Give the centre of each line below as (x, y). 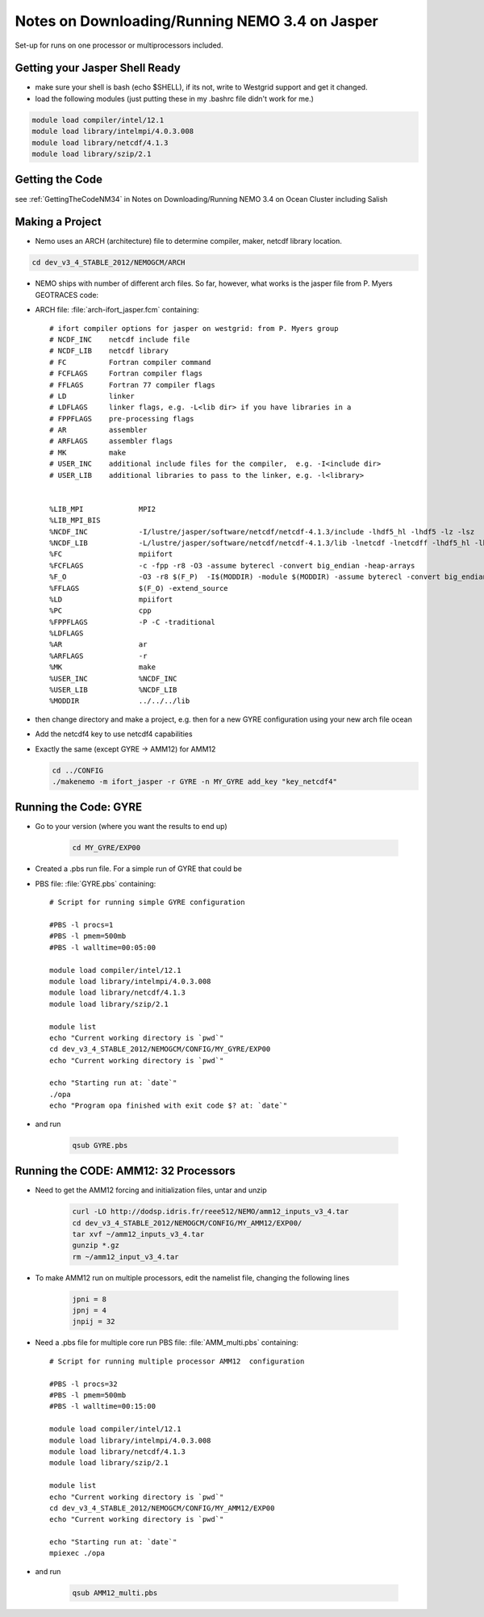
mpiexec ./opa (77, 1553)
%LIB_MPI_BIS (75, 520)
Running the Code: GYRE (79, 807)
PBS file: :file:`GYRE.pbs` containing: (96, 883)
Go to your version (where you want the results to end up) (131, 827)
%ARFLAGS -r (98, 656)
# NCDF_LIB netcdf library (109, 351)
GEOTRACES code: (67, 295)
